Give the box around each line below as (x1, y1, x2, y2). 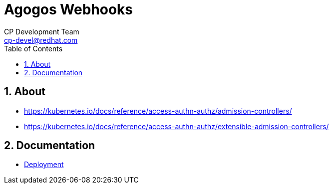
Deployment (24, 160, 64, 169)
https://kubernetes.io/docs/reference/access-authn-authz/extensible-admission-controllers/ (24, 122, 329, 131)
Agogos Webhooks (4, 1, 133, 18)
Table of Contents (4, 44, 63, 53)
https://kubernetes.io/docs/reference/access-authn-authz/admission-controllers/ (24, 106, 292, 115)
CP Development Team (4, 27, 79, 36)
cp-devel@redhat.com (4, 35, 78, 44)
